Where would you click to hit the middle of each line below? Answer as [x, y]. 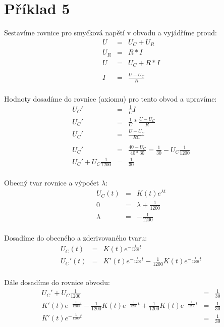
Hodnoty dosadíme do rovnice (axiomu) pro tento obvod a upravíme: [110, 98]
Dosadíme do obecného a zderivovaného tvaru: [76, 237]
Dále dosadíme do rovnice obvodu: [57, 282]
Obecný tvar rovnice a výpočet [52, 183]
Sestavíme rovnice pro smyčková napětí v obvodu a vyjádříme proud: [110, 33]
